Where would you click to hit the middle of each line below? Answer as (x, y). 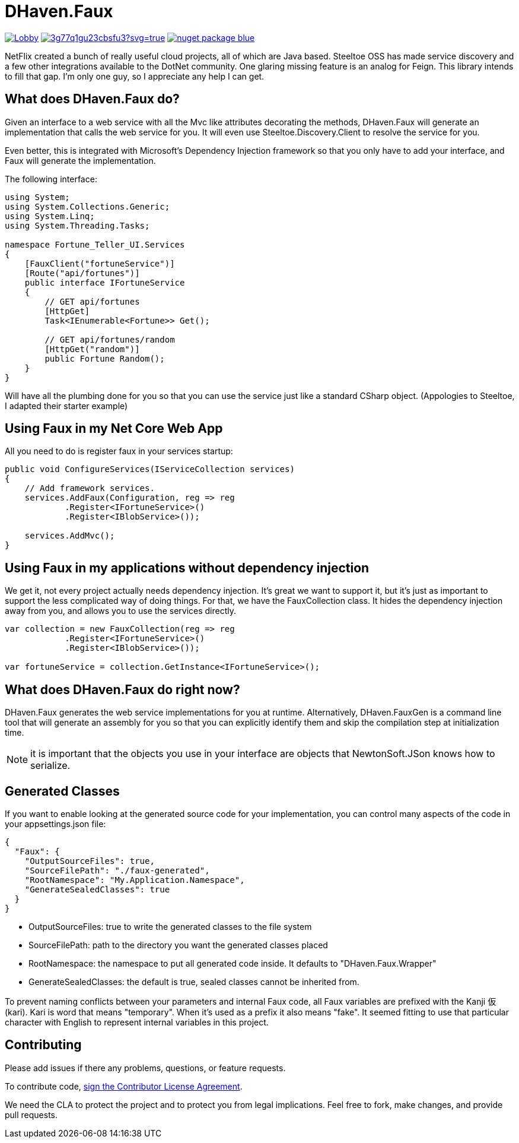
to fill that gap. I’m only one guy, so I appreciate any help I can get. (135, 76)
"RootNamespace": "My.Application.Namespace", (135, 880)
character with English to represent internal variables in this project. (137, 1022)
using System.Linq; (50, 216)
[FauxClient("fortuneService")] (100, 263)
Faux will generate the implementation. (80, 160)
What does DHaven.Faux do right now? (122, 689)
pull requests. (31, 1114)
